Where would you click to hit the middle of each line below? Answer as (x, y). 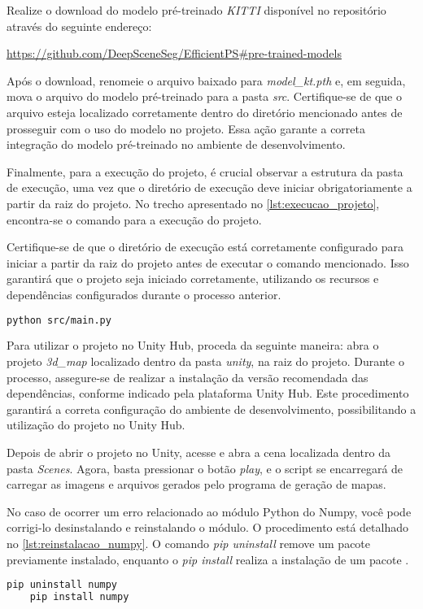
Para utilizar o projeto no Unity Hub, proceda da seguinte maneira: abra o (193, 345)
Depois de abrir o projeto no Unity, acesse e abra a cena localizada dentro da (198, 452)
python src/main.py (59, 320)
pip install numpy (79, 596)
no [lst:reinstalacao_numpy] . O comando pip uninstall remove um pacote (189, 543)
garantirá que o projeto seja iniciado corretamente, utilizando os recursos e (193, 278)
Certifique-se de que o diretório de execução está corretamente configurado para (205, 247)
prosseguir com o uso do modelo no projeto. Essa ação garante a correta (186, 128)
